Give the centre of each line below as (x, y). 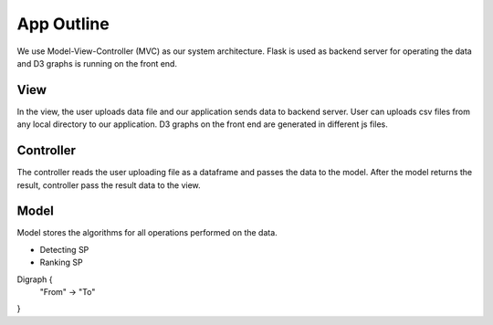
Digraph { (35, 279)
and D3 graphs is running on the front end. (97, 63)
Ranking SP (61, 262)
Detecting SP (64, 249)
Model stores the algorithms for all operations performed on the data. (147, 233)
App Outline (63, 24)
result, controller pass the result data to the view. (109, 185)
